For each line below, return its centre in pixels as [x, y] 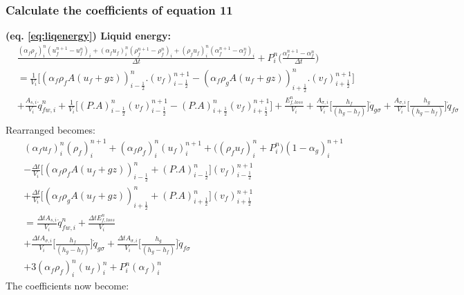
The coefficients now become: [67, 285]
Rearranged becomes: [50, 129]
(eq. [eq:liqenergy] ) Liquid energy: [88, 36]
